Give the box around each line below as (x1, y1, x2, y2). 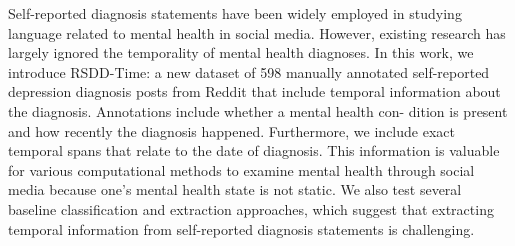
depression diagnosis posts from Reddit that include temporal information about (8, 81, 501, 102)
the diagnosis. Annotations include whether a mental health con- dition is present (8, 100, 508, 121)
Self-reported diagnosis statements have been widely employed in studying (8, 3, 462, 23)
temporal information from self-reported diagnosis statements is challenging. (8, 218, 475, 239)
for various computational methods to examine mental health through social (8, 159, 475, 180)
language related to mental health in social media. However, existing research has (8, 22, 506, 43)
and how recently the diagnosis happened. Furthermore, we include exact (8, 120, 455, 141)
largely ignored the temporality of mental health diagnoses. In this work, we (8, 42, 474, 63)
